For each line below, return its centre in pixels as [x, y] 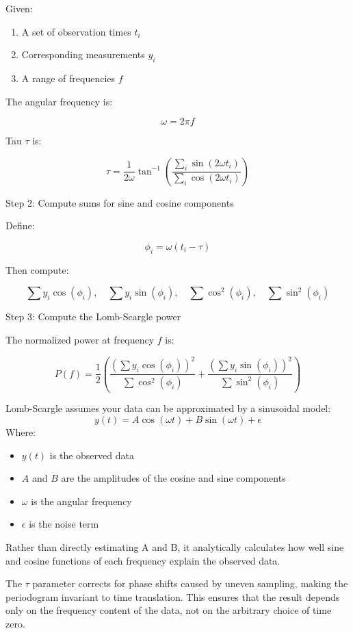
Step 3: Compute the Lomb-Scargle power [93, 316]
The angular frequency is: [59, 101]
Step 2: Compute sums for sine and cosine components [120, 202]
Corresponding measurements [83, 54]
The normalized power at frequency [80, 339]
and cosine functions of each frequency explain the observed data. [143, 560]
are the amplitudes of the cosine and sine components [173, 478]
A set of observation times [76, 31]
